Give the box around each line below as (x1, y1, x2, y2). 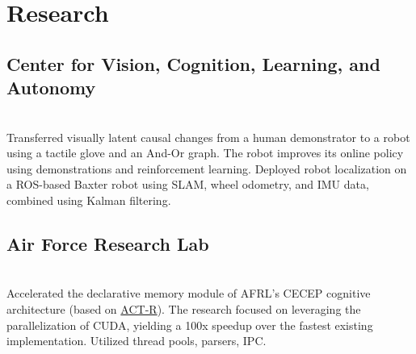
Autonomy (6, 75, 96, 100)
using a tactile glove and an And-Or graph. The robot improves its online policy (6, 144, 404, 161)
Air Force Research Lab (6, 231, 209, 256)
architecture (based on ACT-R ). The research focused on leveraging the (6, 300, 361, 317)
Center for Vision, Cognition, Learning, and (6, 51, 380, 76)
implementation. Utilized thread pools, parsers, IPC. (6, 332, 267, 349)
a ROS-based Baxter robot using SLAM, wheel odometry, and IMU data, (6, 176, 369, 193)
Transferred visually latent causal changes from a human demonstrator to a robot (6, 128, 410, 145)
